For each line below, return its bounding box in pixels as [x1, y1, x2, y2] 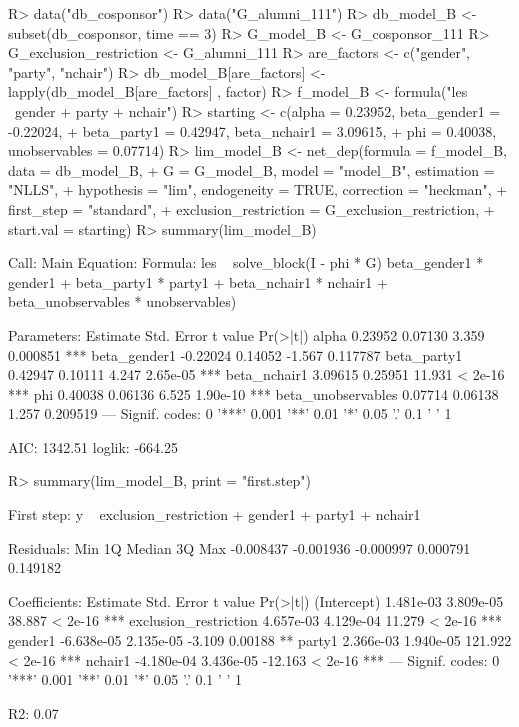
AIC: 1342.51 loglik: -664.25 [8, 436, 178, 457]
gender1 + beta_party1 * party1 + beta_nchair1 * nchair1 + [8, 271, 388, 292]
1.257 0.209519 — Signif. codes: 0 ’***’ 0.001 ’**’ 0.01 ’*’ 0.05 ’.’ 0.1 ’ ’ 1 [8, 403, 452, 424]
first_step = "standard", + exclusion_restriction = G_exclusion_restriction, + [8, 198, 495, 219]
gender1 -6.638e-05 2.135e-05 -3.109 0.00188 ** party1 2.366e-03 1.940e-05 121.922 [8, 630, 512, 651]
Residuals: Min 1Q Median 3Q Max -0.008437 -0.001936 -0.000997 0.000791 [8, 537, 471, 558]
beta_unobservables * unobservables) [8, 291, 237, 312]
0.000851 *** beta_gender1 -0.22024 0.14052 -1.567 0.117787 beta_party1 [8, 344, 463, 365]
